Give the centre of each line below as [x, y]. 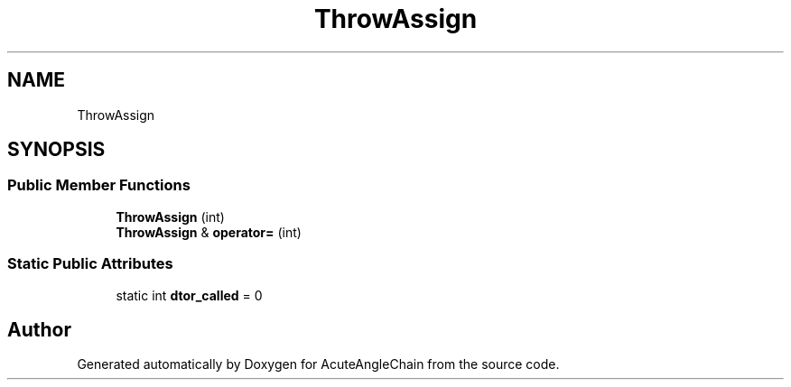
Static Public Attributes [90, 264]
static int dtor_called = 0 [189, 295]
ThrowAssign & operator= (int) [209, 232]
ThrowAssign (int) [170, 217]
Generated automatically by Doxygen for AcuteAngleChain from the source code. [318, 364]
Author [39, 329]
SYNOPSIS [56, 150]
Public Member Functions [99, 185]
